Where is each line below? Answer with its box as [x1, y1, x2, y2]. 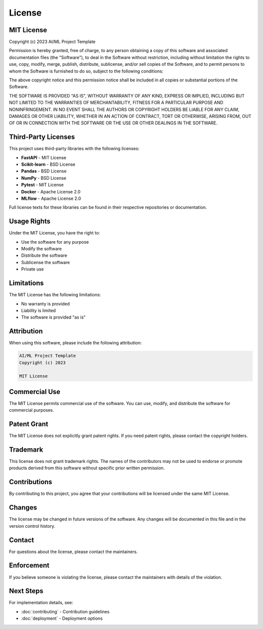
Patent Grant [9, 420, 49, 428]
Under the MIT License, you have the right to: [9, 230, 100, 236]
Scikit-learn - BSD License [21, 161, 75, 168]
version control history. [9, 523, 56, 529]
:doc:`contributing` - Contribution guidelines [21, 609, 110, 614]
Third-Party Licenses [9, 133, 75, 141]
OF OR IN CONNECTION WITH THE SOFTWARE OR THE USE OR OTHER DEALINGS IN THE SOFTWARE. [9, 120, 218, 126]
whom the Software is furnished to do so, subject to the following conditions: [9, 68, 164, 74]
